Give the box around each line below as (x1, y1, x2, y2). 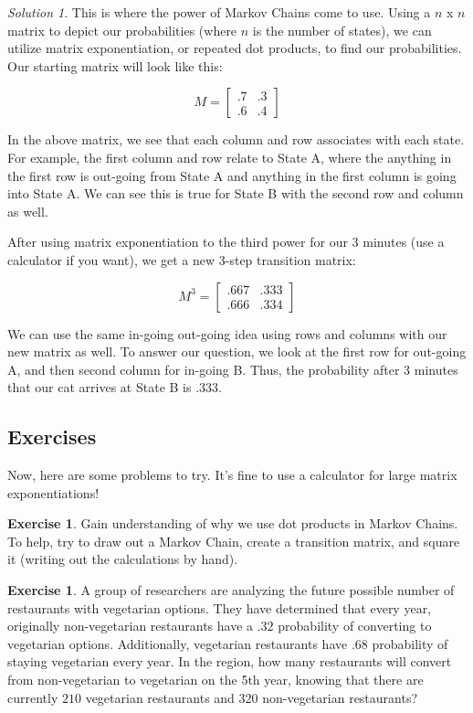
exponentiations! (7, 483, 100, 502)
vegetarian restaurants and (85, 687, 235, 707)
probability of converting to (278, 616, 432, 635)
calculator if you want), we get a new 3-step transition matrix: (7, 250, 356, 269)
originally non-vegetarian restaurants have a (7, 616, 254, 635)
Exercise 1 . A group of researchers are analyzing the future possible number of (7, 580, 455, 600)
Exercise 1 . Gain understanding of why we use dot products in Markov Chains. (7, 514, 458, 533)
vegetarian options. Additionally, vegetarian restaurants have (7, 633, 348, 653)
